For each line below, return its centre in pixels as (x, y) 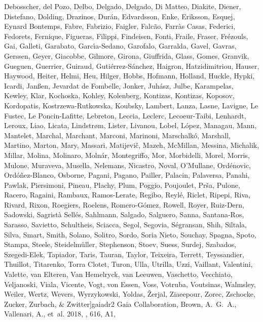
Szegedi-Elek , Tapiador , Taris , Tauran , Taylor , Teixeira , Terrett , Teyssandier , (124, 254)
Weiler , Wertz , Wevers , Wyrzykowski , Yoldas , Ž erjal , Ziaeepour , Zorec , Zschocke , (130, 294)
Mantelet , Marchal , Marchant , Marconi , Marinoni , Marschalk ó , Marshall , (118, 135)
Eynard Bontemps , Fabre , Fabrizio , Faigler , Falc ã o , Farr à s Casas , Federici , (120, 26)
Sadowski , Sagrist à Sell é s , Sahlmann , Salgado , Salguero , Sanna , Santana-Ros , (124, 214)
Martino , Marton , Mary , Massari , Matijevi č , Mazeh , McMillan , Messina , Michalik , (132, 145)
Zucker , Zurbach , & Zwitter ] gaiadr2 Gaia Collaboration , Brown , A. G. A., (120, 304)
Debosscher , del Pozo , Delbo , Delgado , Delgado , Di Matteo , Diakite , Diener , (123, 6)
